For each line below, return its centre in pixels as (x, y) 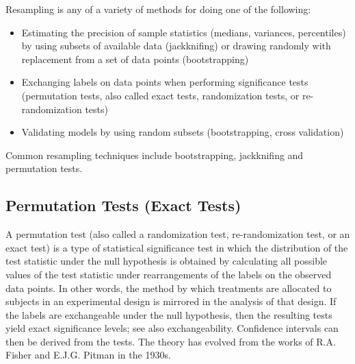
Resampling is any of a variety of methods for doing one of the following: (158, 9)
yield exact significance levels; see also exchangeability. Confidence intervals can (172, 328)
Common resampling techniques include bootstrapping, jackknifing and (155, 155)
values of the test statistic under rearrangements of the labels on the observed (169, 274)
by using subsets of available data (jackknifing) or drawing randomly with (176, 46)
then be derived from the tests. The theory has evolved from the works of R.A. (171, 341)
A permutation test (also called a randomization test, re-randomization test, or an (178, 234)
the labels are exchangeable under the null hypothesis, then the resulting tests (169, 314)
